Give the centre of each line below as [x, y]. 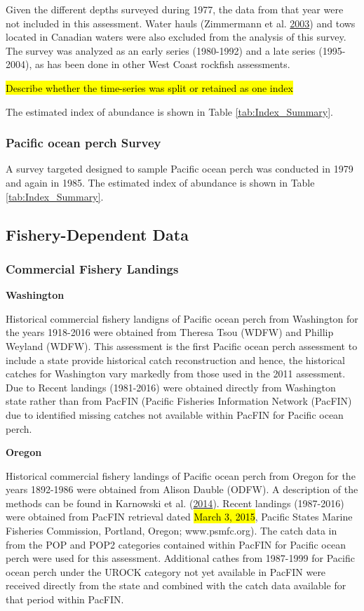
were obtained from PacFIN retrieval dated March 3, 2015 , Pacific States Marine [179, 517]
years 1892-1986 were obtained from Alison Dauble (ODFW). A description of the [182, 489]
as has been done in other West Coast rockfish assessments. [162, 64]
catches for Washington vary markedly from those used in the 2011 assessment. [176, 374]
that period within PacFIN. [65, 599]
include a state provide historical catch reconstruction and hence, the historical [175, 360]
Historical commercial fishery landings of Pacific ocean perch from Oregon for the [181, 475]
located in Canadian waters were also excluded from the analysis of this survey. [176, 37]
